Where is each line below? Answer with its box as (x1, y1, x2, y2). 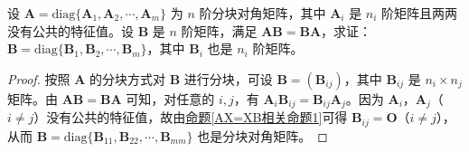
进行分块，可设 (183, 69, 273, 88)
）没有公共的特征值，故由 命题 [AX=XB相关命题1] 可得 (33, 108, 348, 127)
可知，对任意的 (126, 89, 215, 108)
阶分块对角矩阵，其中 (199, 4, 326, 22)
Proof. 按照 (7, 69, 70, 88)
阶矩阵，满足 (181, 21, 258, 40)
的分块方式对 (89, 69, 166, 88)
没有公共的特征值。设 (7, 21, 134, 40)
